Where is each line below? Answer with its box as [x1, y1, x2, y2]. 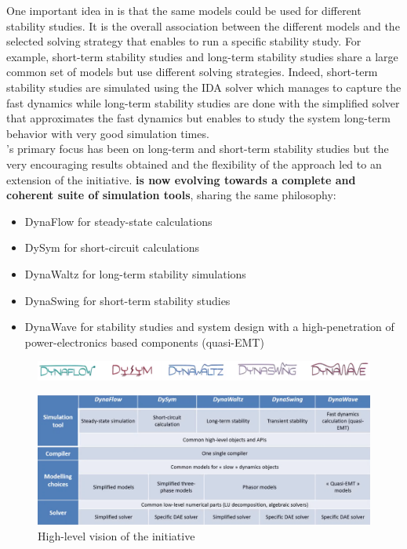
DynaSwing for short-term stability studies [24, 292, 231, 308]
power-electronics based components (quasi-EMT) [24, 333, 264, 350]
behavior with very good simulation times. [6, 125, 209, 141]
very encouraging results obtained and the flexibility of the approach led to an [6, 155, 382, 172]
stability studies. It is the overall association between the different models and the [6, 17, 400, 34]
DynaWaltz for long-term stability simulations [24, 265, 246, 282]
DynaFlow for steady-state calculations [24, 213, 213, 229]
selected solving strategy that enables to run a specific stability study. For [6, 33, 362, 49]
